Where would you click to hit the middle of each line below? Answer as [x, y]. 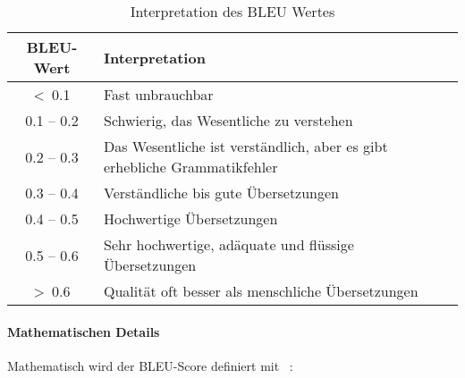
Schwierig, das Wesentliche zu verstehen [228, 120]
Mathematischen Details [84, 331]
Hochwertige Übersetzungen [190, 218]
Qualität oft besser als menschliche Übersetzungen [261, 291]
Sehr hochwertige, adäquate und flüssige [228, 244]
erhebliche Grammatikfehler [190, 167]
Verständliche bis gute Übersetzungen [221, 193]
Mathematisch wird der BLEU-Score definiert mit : [150, 365]
